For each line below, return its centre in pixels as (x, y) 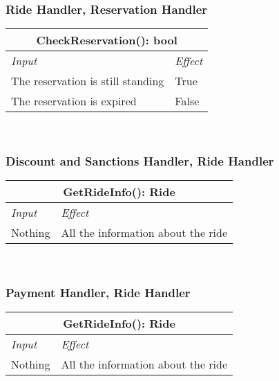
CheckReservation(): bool (107, 40)
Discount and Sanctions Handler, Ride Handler (140, 160)
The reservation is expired (74, 101)
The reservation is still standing (88, 81)
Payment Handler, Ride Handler (98, 292)
